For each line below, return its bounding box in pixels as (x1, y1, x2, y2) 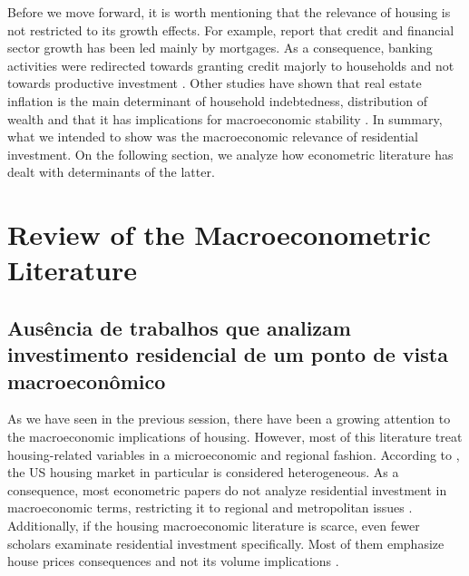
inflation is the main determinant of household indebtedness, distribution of (7, 91, 427, 110)
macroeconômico (7, 366, 166, 395)
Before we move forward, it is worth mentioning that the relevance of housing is (7, 3, 451, 21)
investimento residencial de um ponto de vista (7, 340, 448, 368)
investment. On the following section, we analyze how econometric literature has (7, 144, 454, 163)
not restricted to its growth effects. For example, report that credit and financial (7, 20, 454, 39)
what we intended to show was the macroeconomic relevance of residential (7, 127, 418, 146)
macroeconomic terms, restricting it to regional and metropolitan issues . (7, 498, 413, 517)
